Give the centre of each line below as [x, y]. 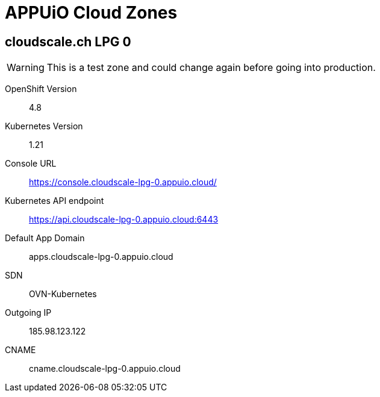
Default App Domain [45, 238]
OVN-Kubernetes [63, 294]
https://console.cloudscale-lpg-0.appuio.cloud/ [123, 182]
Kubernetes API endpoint [55, 201]
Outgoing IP [28, 313]
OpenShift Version [41, 89]
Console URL [31, 164]
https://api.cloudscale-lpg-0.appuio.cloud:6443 [124, 220]
